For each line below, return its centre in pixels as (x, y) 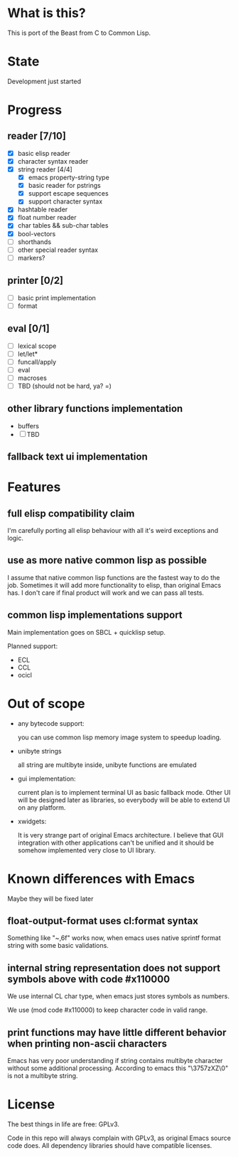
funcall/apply (37, 361)
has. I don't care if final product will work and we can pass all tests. (106, 593)
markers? (31, 258)
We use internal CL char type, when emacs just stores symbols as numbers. (118, 996)
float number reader (47, 218)
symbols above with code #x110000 (89, 979)
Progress (35, 110)
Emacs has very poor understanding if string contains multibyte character (115, 1061)
